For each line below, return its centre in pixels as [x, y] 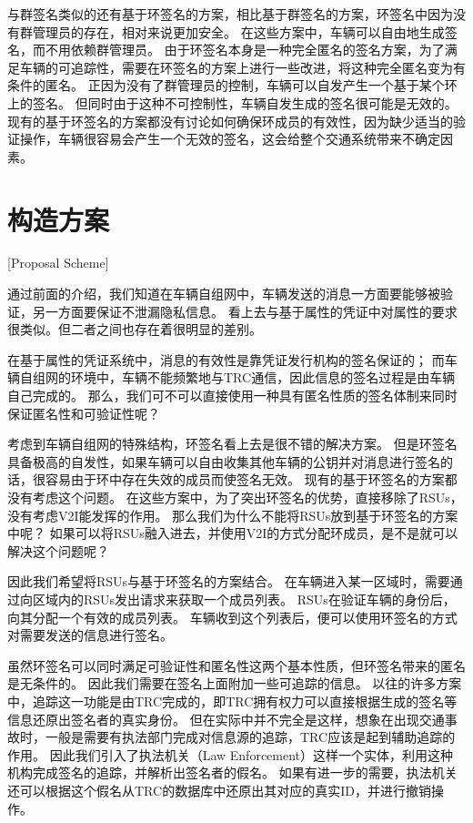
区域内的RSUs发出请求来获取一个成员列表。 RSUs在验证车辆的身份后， [244, 599]
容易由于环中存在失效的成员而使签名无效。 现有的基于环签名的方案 [245, 479]
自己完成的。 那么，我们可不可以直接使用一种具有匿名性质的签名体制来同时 [232, 396]
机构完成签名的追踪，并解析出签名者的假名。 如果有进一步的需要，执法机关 [232, 772]
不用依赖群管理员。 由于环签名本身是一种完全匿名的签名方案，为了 [245, 50]
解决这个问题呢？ [58, 550]
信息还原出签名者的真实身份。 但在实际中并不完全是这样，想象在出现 [213, 719]
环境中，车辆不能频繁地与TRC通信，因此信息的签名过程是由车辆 [263, 377]
